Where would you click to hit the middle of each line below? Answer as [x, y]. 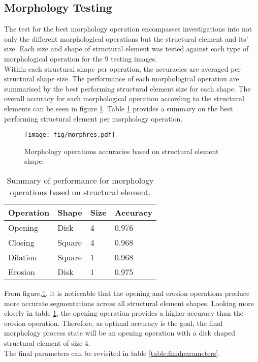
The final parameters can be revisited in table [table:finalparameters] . [112, 353]
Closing [21, 242]
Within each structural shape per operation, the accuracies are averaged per [123, 68]
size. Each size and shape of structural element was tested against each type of [126, 49]
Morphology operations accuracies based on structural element [122, 151]
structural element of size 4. [47, 342]
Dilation [23, 257]
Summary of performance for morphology [80, 180]
